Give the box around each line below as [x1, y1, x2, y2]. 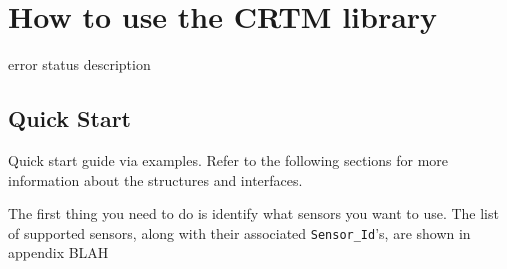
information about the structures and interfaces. [8, 169, 303, 190]
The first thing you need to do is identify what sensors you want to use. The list [8, 203, 499, 224]
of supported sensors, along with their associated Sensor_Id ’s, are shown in [8, 222, 471, 243]
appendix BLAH [8, 242, 109, 263]
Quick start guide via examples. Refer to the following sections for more [8, 149, 449, 170]
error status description [8, 54, 151, 75]
